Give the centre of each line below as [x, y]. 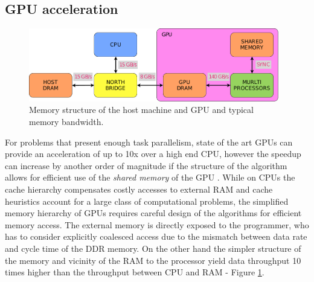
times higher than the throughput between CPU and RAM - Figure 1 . [135, 272]
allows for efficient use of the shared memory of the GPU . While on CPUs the [150, 177]
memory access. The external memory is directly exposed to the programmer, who [157, 224]
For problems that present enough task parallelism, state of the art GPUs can [149, 142]
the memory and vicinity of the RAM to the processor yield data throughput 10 [153, 260]
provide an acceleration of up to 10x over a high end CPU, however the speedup [153, 154]
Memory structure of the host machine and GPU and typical [141, 110]
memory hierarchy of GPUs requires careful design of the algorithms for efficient [153, 213]
